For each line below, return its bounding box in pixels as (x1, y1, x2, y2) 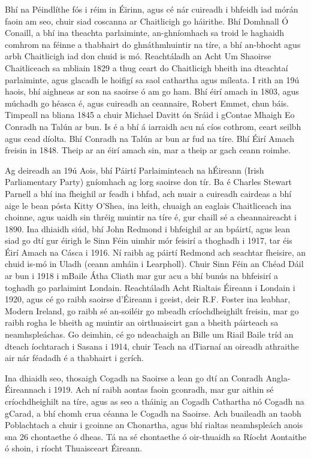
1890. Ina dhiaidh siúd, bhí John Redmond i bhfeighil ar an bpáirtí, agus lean (5, 222, 290, 235)
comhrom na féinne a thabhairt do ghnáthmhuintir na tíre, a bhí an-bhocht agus (5, 38, 301, 50)
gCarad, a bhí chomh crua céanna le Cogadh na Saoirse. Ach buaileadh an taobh (5, 407, 301, 419)
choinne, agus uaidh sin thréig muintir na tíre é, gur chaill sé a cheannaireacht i (5, 211, 297, 223)
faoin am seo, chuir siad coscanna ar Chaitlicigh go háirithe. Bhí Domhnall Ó (5, 14, 289, 27)
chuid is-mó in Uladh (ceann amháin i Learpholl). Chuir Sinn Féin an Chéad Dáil (5, 257, 304, 270)
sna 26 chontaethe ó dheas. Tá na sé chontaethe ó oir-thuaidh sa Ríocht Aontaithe (5, 430, 307, 442)
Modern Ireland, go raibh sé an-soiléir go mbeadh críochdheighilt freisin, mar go (5, 304, 299, 317)
